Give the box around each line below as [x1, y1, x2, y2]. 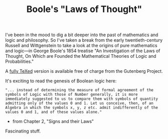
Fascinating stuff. [5, 128, 41, 134]
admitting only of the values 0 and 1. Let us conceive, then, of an [5, 101, 154, 106]
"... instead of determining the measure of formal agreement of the [5, 88, 154, 93]
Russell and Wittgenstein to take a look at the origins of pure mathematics [5, 43, 158, 49]
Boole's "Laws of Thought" [26, 4, 142, 15]
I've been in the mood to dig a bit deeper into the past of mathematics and [5, 32, 158, 38]
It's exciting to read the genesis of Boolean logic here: [5, 78, 117, 84]
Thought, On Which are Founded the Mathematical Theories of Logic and [5, 53, 156, 59]
